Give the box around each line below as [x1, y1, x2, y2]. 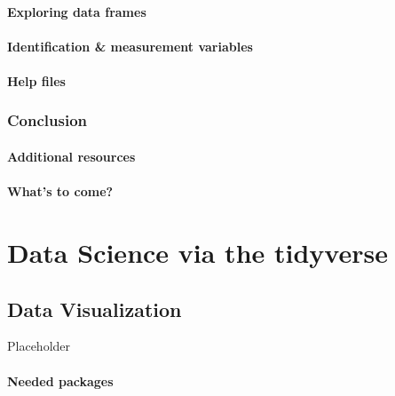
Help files [7, 71, 66, 90]
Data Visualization [7, 295, 182, 322]
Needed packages [7, 371, 114, 390]
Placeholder [7, 337, 71, 355]
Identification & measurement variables [7, 36, 253, 55]
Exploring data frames [7, 2, 146, 20]
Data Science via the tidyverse [7, 234, 388, 270]
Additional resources [7, 147, 136, 165]
